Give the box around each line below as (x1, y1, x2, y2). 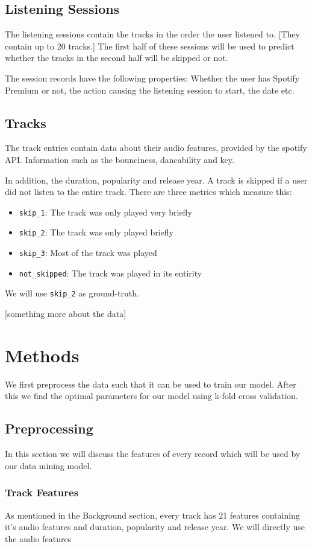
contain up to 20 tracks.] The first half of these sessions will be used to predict (5, 39, 295, 52)
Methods (5, 342, 80, 367)
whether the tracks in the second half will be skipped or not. (5, 51, 228, 64)
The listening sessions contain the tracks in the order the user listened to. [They (5, 28, 300, 40)
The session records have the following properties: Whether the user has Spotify (5, 71, 300, 84)
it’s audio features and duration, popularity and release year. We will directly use (5, 520, 305, 533)
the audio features (5, 532, 72, 545)
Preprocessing (5, 419, 93, 438)
